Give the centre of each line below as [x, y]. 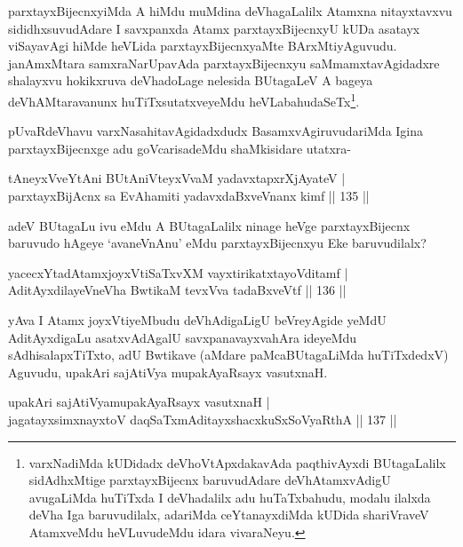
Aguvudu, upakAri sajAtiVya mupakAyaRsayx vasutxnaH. [168, 372]
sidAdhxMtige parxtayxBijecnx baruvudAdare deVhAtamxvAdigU [210, 480]
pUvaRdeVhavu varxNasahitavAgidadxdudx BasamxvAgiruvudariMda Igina [216, 131]
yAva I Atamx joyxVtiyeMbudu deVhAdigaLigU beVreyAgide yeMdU [197, 319]
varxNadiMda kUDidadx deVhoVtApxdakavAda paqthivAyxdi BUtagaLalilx [237, 462]
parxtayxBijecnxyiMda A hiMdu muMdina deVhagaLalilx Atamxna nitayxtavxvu [230, 11]
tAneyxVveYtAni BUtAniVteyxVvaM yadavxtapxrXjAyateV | [177, 178]
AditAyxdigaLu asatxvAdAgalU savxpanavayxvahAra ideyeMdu [183, 337]
